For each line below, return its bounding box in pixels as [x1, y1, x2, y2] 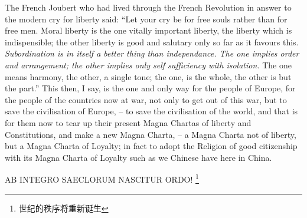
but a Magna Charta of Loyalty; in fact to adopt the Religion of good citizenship [5, 140, 298, 152]
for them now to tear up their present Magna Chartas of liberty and [5, 116, 252, 128]
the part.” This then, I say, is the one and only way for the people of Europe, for [5, 82, 296, 94]
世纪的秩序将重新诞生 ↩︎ [18, 202, 109, 214]
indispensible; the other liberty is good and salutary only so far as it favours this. [5, 35, 299, 48]
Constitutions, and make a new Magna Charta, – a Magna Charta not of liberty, [5, 128, 296, 140]
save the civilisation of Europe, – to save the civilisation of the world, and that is [5, 105, 298, 117]
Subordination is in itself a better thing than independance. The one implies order [5, 47, 299, 60]
